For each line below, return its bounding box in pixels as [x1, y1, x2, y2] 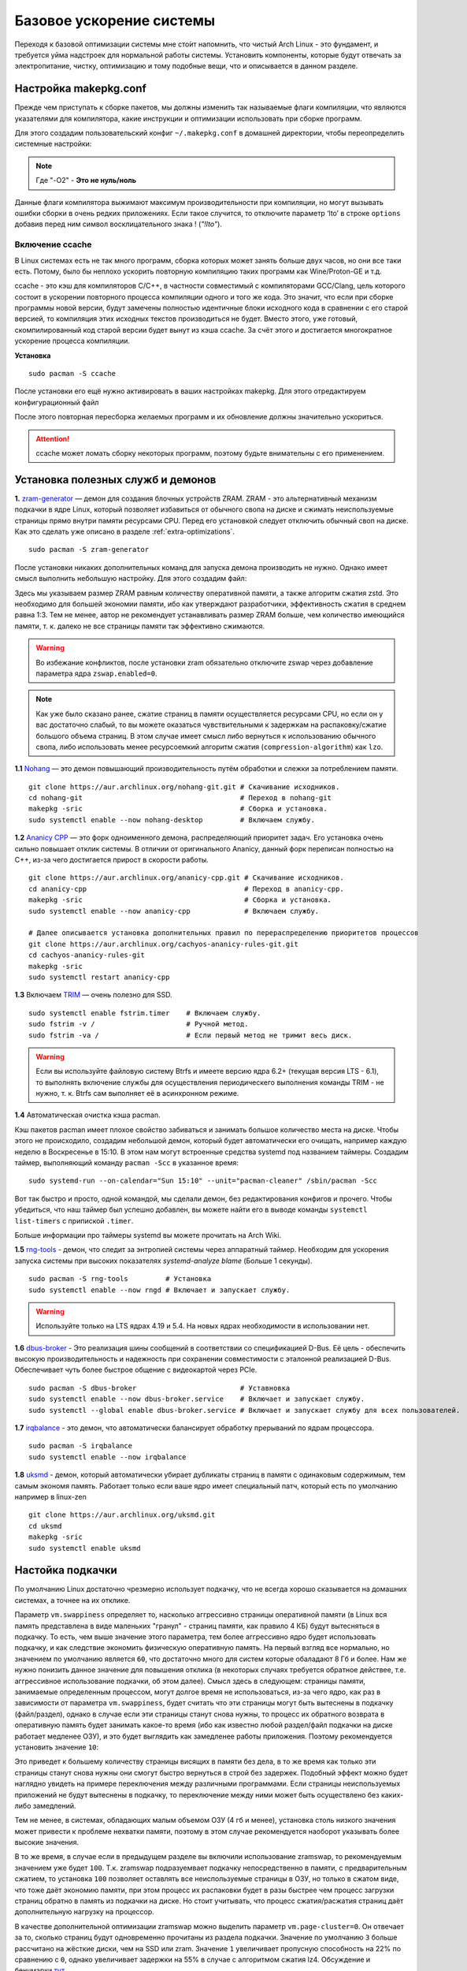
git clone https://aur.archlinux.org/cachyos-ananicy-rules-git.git [28, 939, 298, 948]
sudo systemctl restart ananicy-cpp [28, 972, 170, 982]
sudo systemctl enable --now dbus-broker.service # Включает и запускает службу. [28, 1395, 365, 1403]
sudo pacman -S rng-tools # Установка [28, 1274, 212, 1284]
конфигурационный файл [14, 397, 99, 407]
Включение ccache [14, 239, 92, 250]
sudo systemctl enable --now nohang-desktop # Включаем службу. [28, 815, 315, 824]
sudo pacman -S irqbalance [28, 1441, 133, 1451]
